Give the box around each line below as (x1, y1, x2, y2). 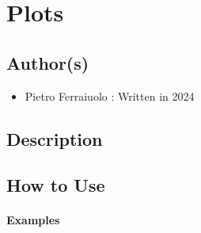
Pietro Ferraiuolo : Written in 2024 (25, 87, 195, 104)
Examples (6, 212, 60, 228)
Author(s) (6, 50, 89, 74)
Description (6, 126, 103, 151)
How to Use (6, 173, 105, 197)
